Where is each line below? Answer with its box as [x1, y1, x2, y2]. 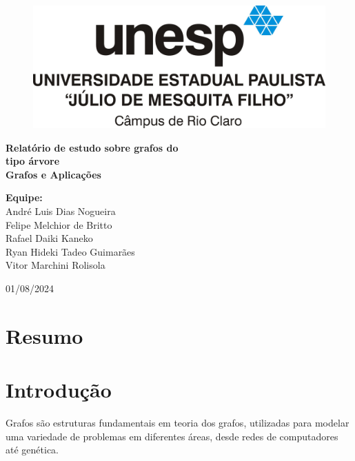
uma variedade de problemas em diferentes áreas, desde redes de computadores [6, 429, 338, 443]
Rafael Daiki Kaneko [6, 231, 93, 245]
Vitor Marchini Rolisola [6, 258, 105, 272]
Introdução [6, 376, 112, 404]
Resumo [6, 321, 83, 349]
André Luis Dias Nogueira [6, 204, 116, 218]
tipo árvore [6, 154, 60, 168]
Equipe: [6, 190, 43, 205]
